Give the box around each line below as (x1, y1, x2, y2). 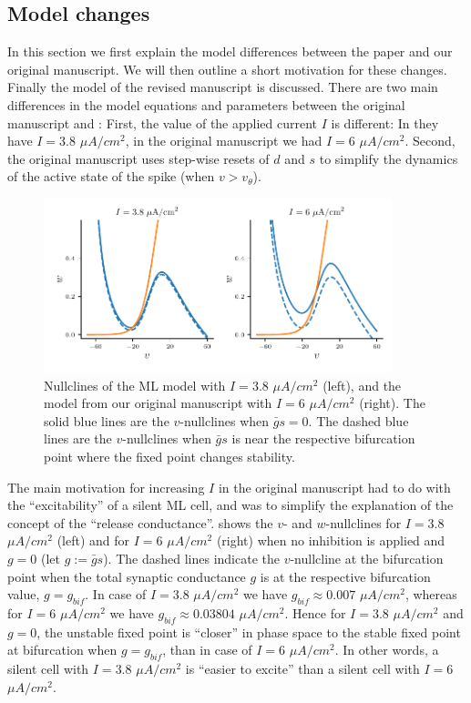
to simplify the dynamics (319, 148, 458, 168)
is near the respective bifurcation (231, 429, 415, 448)
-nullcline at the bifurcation (290, 548, 444, 567)
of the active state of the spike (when (7, 167, 215, 186)
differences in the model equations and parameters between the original (7, 95, 405, 114)
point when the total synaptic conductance (7, 566, 246, 586)
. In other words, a (334, 640, 439, 659)
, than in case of (162, 640, 252, 659)
